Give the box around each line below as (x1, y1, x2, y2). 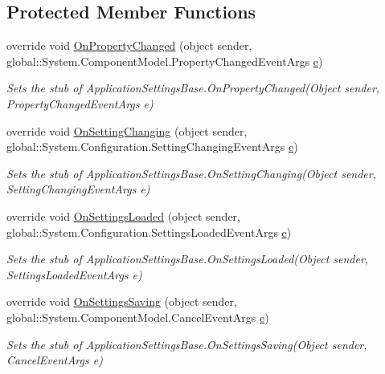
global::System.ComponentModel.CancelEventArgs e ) (6, 308, 269, 325)
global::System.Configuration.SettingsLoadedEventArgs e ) (6, 223, 292, 240)
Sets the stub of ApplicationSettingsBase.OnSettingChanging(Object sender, (6, 165, 376, 181)
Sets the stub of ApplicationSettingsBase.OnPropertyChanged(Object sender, (6, 79, 380, 96)
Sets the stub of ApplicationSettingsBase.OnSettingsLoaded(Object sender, (6, 250, 369, 267)
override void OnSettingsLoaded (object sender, (6, 207, 241, 224)
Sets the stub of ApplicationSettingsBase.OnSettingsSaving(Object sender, (6, 335, 367, 352)
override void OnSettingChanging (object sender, (6, 122, 248, 139)
